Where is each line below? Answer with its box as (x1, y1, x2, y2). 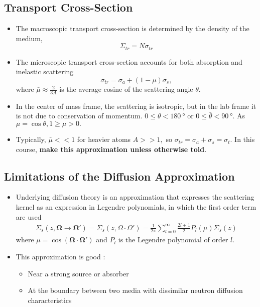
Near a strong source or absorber (28, 268, 129, 278)
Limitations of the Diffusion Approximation (4, 168, 235, 184)
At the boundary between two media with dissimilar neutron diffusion (28, 285, 243, 295)
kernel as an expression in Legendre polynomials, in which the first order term (16, 202, 256, 212)
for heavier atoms (77, 134, 131, 144)
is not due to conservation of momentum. (16, 110, 143, 121)
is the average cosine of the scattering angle (59, 84, 193, 94)
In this (234, 134, 255, 144)
